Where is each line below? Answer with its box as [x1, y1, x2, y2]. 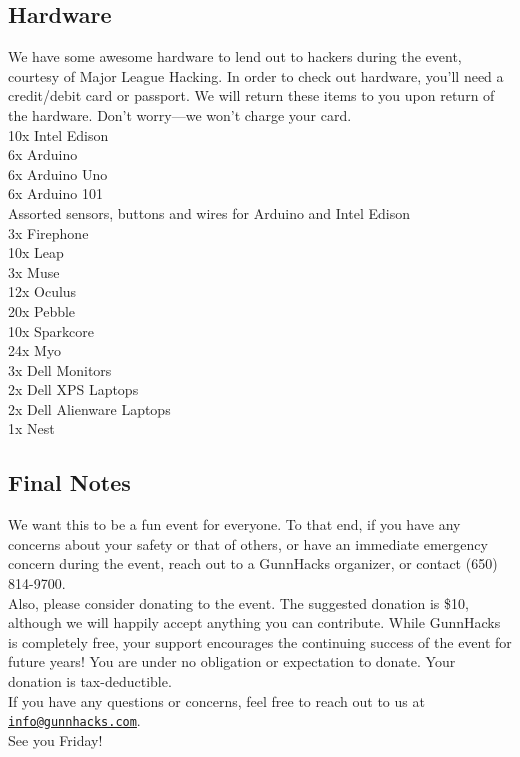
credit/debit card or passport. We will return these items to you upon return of [8, 85, 495, 106]
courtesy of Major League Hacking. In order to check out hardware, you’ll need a [8, 65, 504, 86]
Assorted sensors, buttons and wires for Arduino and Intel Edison [8, 202, 410, 223]
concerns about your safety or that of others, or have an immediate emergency [8, 533, 488, 554]
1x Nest [8, 418, 55, 439]
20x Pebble [8, 300, 76, 321]
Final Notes [8, 467, 131, 498]
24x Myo [8, 340, 61, 361]
